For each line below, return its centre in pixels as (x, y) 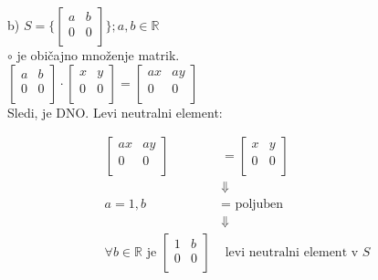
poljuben (259, 205)
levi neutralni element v (292, 253)
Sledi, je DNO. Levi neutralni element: (115, 112)
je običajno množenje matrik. (98, 55)
